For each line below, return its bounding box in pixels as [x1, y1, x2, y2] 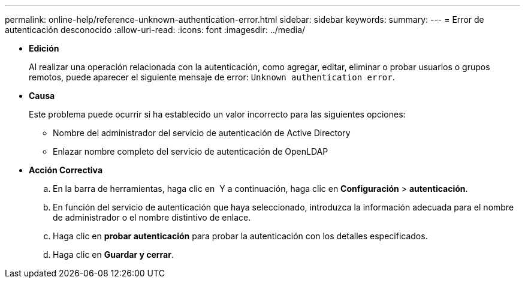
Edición [29, 43, 59, 53]
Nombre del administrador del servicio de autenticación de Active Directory [53, 128, 351, 138]
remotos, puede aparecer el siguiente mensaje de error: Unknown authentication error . [29, 72, 395, 82]
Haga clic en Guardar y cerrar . [53, 249, 174, 260]
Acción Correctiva [29, 165, 103, 175]
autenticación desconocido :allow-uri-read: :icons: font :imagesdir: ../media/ [5, 25, 306, 35]
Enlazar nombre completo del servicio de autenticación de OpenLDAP [53, 146, 328, 156]
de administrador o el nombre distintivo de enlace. [53, 212, 251, 222]
